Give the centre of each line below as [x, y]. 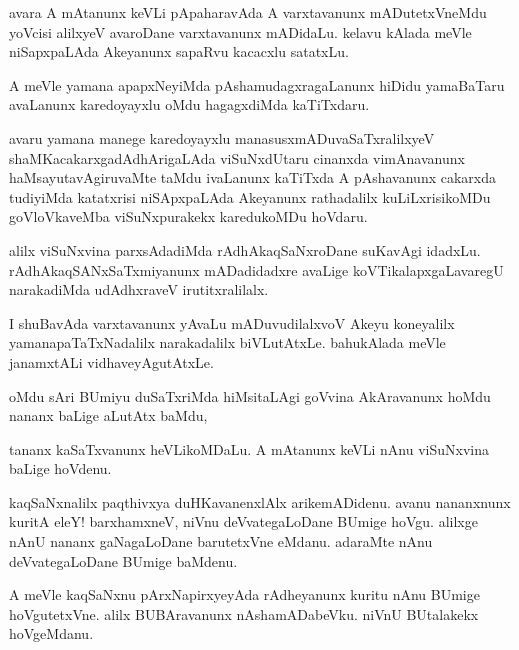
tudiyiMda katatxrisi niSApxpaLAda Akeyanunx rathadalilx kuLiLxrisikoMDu [250, 196]
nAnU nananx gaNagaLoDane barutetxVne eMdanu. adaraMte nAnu [221, 541]
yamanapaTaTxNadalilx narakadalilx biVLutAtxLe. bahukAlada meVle [227, 342]
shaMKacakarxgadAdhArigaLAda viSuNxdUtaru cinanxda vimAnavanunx [237, 157]
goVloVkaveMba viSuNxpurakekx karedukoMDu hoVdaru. [188, 216]
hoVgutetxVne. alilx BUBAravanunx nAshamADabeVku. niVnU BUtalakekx [244, 613]
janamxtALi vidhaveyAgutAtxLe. [111, 361]
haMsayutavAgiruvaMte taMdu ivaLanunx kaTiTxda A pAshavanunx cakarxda [253, 177]
